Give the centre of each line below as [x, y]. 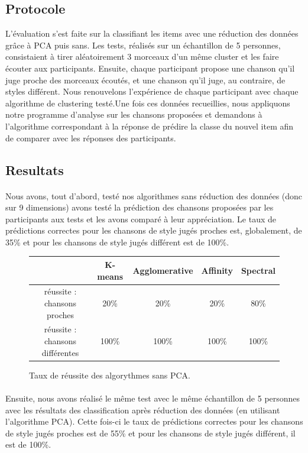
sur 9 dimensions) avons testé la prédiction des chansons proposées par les [140, 207]
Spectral [258, 270]
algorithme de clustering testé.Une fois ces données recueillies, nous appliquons [148, 103]
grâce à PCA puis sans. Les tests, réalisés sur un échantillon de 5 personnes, [143, 45]
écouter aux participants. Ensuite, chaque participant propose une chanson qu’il [150, 68]
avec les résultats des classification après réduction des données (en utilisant [143, 410]
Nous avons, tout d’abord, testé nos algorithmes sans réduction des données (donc [154, 195]
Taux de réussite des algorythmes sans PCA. [110, 375]
